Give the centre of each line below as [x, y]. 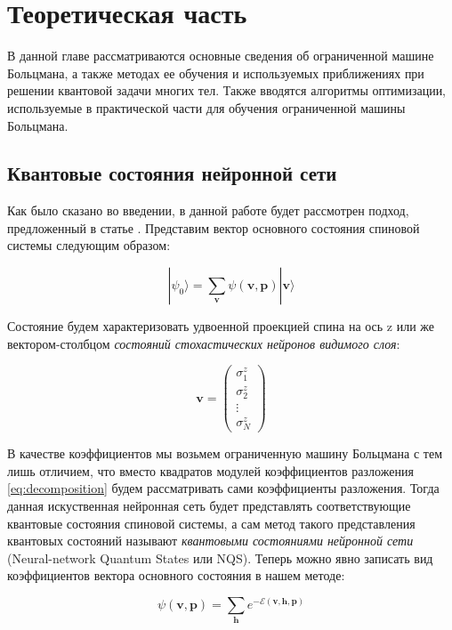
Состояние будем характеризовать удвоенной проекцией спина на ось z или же [221, 326]
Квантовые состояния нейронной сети [172, 173]
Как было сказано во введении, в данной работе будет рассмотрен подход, [208, 210]
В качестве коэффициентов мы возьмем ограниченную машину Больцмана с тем [225, 453]
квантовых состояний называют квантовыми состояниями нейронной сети [210, 541]
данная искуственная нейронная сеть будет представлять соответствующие [209, 505]
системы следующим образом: [89, 245]
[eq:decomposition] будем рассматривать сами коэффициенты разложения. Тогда [223, 488]
